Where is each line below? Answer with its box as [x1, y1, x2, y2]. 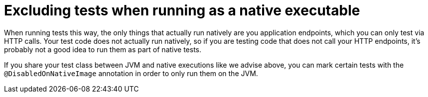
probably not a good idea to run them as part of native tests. [4, 45, 202, 54]
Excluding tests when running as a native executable [4, 2, 360, 19]
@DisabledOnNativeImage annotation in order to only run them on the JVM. [4, 69, 258, 78]
